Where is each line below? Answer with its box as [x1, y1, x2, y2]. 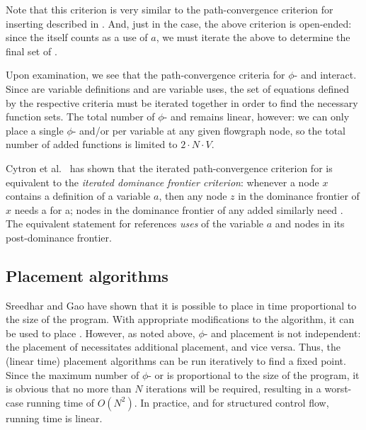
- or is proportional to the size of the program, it [148, 367, 360, 382]
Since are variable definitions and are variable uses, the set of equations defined [6, 81, 350, 96]
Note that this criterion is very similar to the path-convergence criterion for [6, 2, 333, 16]
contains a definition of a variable [6, 188, 151, 203]
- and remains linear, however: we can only [164, 109, 350, 124]
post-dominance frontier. [6, 230, 112, 244]
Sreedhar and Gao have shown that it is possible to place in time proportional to [6, 298, 357, 312]
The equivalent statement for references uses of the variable [6, 216, 264, 231]
